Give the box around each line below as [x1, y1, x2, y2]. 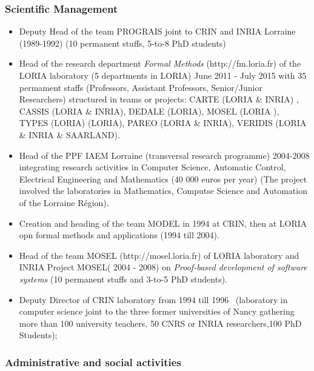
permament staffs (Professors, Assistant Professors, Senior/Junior [19, 81, 262, 93]
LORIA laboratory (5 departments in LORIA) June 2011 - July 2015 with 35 [19, 69, 307, 81]
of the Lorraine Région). [19, 196, 109, 209]
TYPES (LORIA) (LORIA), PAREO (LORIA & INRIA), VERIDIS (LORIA [19, 116, 307, 129]
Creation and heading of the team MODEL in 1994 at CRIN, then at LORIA [19, 216, 307, 229]
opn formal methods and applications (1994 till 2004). [19, 229, 219, 241]
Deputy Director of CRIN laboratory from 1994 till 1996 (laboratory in [19, 293, 288, 306]
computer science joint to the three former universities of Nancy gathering [19, 305, 295, 318]
